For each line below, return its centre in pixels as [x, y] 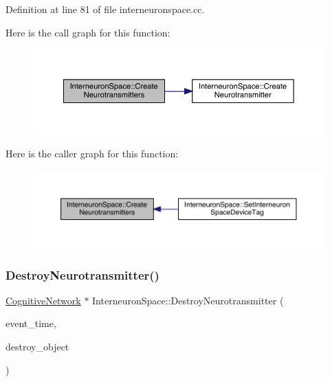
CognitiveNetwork [43, 300]
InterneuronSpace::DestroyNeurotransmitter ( [188, 300]
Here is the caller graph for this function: [92, 153]
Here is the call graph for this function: [88, 32]
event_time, [31, 323]
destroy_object [37, 347]
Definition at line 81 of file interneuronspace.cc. [105, 9]
